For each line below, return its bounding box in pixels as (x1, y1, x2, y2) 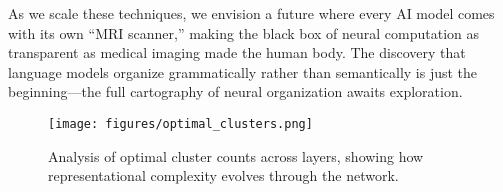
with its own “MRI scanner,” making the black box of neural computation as (8, 22, 480, 43)
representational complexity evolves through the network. (48, 165, 399, 186)
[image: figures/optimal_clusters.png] (48, 116, 313, 131)
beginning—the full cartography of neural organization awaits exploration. (8, 81, 463, 102)
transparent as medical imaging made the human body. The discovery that (8, 42, 466, 63)
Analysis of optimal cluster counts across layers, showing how (48, 145, 424, 166)
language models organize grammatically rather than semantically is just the (8, 61, 478, 82)
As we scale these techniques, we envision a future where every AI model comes (8, 3, 495, 23)
